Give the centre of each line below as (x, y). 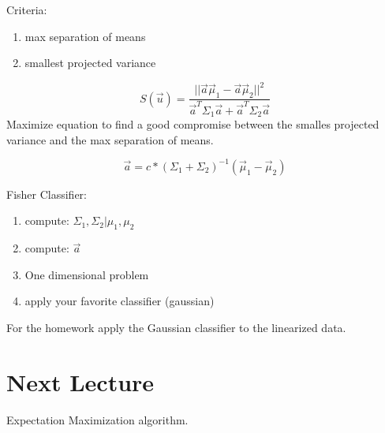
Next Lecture (80, 381)
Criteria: (27, 9)
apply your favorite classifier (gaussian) (120, 301)
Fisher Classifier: (47, 194)
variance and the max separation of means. (110, 139)
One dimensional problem (87, 274)
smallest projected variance (90, 63)
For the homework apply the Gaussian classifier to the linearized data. (176, 327)
